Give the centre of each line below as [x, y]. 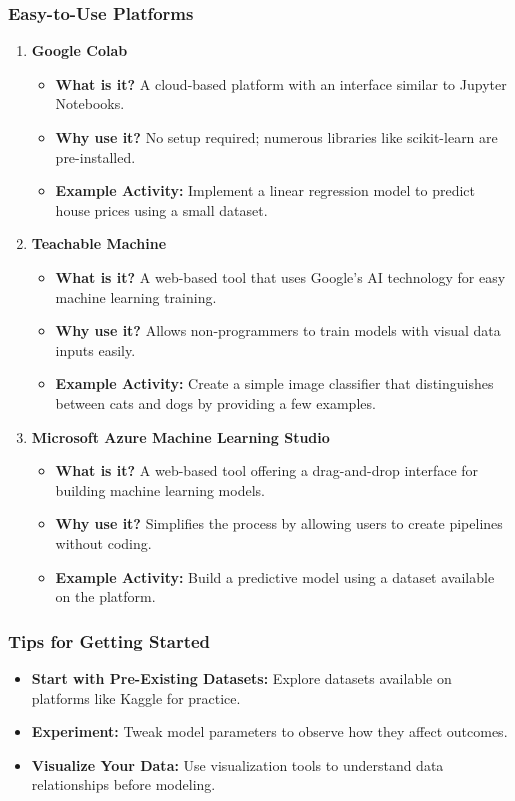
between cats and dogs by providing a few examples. [215, 402]
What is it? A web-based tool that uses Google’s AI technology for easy [280, 276]
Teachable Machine [99, 243]
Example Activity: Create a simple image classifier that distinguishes [274, 383]
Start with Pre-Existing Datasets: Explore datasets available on [241, 677]
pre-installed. [95, 156]
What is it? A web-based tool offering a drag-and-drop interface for [267, 470]
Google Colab [79, 50]
